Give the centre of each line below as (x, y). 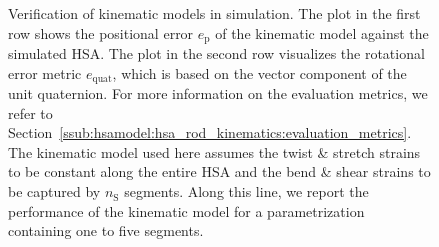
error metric (45, 72)
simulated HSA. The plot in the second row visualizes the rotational (216, 53)
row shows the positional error (101, 32)
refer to (30, 112)
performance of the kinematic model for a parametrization (186, 210)
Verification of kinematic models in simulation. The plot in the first (214, 13)
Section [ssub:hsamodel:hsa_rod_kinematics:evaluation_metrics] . (210, 132)
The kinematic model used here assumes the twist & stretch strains (214, 151)
